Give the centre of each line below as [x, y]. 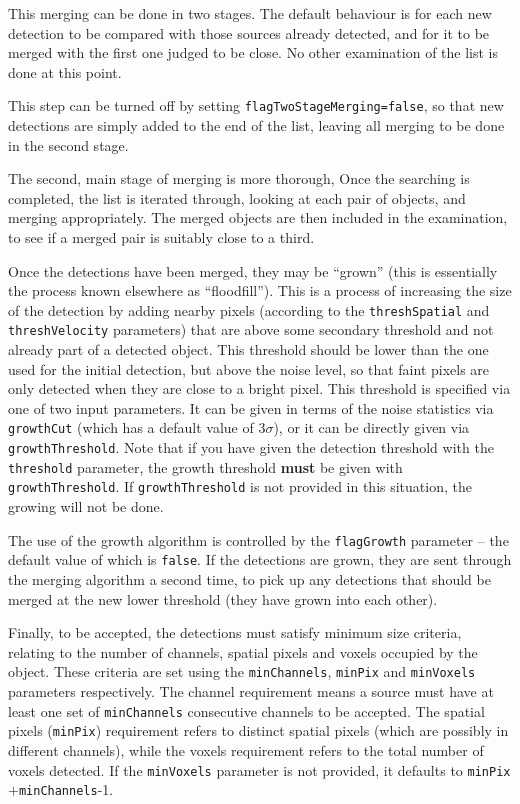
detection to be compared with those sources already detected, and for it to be [249, 32]
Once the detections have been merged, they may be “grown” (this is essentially [253, 270]
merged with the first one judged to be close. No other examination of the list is [253, 52]
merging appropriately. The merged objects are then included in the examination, [258, 217]
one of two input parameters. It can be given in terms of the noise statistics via [251, 407]
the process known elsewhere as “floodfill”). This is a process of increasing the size [260, 290]
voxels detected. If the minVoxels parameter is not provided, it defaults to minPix [259, 769]
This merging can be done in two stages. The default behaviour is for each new [250, 13]
